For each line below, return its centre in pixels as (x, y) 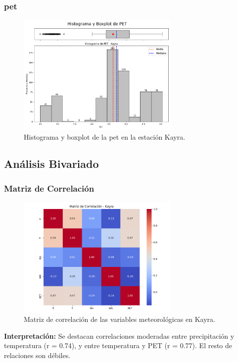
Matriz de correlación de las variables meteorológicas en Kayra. (119, 319)
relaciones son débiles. (37, 355)
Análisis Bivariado (51, 164)
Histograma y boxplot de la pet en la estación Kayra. (105, 137)
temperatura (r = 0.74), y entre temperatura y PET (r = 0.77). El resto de (118, 345)
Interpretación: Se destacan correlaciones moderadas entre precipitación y (119, 336)
